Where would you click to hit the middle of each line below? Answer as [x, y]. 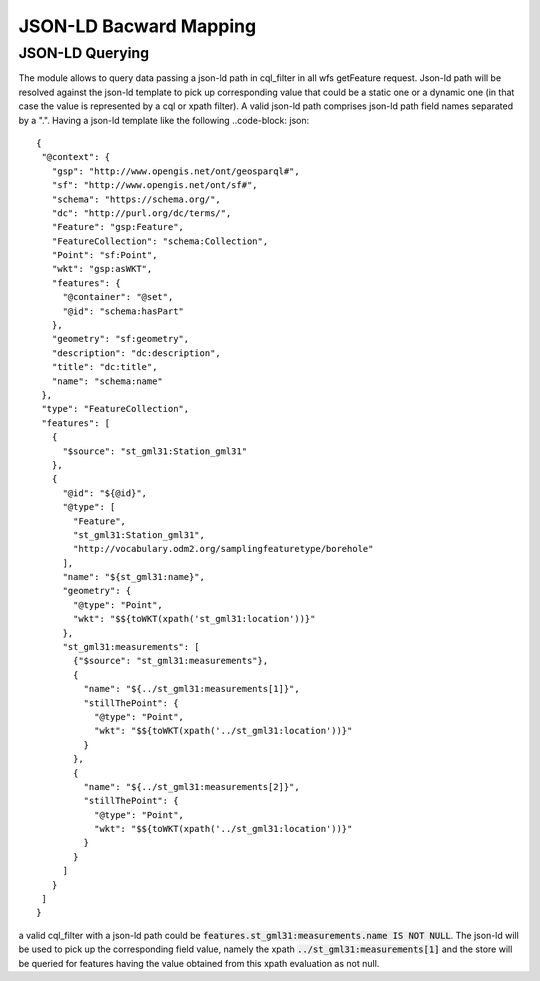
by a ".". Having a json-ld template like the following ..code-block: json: [164, 120]
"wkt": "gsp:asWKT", [102, 269]
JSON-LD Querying [84, 53]
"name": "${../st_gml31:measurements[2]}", [191, 786]
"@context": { [76, 157]
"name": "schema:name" [107, 381]
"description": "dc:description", [136, 353]
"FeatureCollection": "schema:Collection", [160, 241]
